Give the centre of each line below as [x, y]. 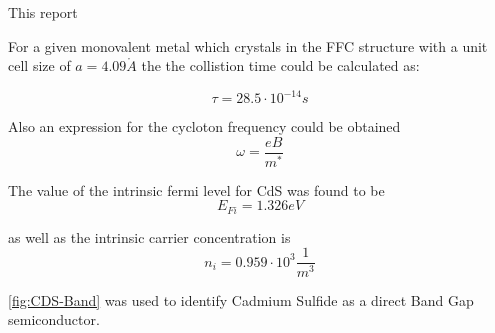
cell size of [39, 65]
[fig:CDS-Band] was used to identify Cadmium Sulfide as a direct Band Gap [241, 299]
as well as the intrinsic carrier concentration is [149, 236]
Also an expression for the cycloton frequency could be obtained [204, 126]
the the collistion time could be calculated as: [280, 65]
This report [43, 12]
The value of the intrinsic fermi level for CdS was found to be [196, 189]
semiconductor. [54, 319]
